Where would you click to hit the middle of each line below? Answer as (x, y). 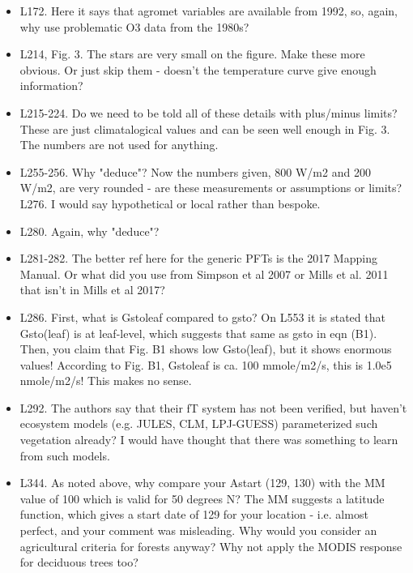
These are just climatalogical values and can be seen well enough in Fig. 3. (205, 128)
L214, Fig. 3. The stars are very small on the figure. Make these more (192, 54)
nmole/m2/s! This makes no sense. (106, 381)
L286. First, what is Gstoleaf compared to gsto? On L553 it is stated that (202, 316)
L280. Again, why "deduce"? (89, 231)
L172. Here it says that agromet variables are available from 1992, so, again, (209, 11)
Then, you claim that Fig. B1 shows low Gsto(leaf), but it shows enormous (206, 349)
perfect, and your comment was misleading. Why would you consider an (198, 530)
